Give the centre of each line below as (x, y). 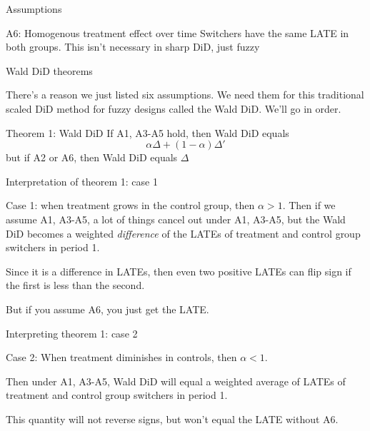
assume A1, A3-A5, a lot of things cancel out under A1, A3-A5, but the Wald (176, 219)
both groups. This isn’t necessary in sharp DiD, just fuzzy (133, 47)
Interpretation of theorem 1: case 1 (82, 181)
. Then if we (309, 205)
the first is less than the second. (75, 285)
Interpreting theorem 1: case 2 (72, 333)
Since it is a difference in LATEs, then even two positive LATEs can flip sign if (179, 271)
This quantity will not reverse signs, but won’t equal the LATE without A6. (172, 419)
